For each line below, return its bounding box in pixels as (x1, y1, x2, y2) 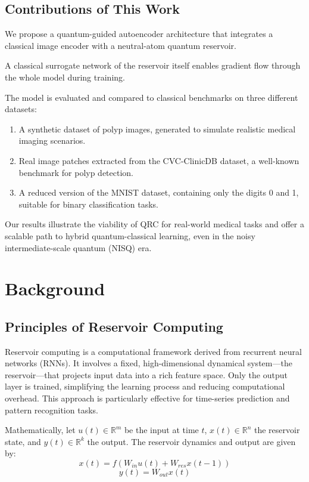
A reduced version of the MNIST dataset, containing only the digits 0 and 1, (18, 186, 299, 199)
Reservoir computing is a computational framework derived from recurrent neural (5, 345, 302, 357)
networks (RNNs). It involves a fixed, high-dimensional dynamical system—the (5, 357, 292, 369)
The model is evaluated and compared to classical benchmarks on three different (5, 91, 298, 103)
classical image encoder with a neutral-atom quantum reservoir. (5, 39, 236, 51)
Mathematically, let (5, 424, 76, 436)
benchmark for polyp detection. (18, 166, 134, 178)
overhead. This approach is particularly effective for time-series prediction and (5, 392, 290, 404)
